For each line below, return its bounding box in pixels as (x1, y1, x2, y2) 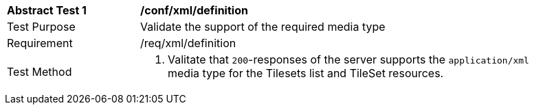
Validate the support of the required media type (140, 20, 386, 33)
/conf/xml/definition (140, 3, 248, 17)
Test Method (7, 65, 72, 79)
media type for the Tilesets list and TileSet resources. (168, 66, 444, 80)
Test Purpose (7, 20, 76, 33)
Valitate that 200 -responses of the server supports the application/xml (168, 53, 529, 66)
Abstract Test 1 (7, 3, 87, 17)
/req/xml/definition (140, 36, 236, 50)
